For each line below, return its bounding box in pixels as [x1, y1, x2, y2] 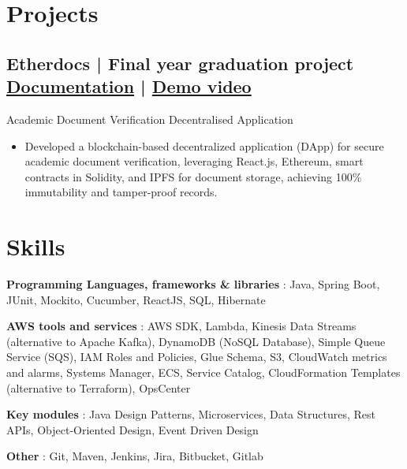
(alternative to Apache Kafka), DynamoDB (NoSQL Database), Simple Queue [6, 333, 386, 349]
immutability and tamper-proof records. [24, 184, 218, 200]
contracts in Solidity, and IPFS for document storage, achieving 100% [24, 168, 362, 184]
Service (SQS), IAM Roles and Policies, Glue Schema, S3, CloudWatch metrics [6, 348, 387, 365]
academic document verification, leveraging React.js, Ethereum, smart [24, 153, 364, 169]
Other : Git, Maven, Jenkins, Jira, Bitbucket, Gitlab [6, 448, 263, 464]
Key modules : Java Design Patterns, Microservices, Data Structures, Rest [6, 406, 375, 422]
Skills [6, 230, 65, 262]
